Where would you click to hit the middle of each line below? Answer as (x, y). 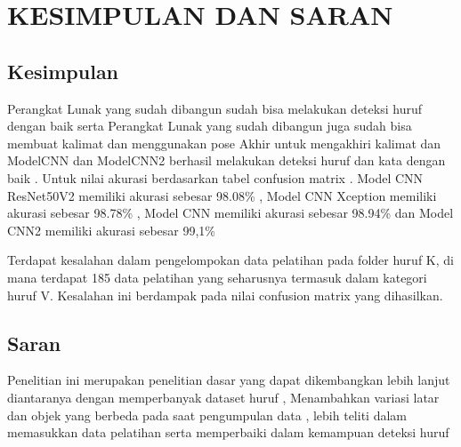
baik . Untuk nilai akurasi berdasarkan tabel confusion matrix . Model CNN (215, 177)
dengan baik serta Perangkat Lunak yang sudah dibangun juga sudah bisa (210, 126)
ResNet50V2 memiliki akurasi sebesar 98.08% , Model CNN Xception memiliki (222, 195)
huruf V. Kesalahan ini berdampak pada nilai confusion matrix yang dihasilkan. (225, 295)
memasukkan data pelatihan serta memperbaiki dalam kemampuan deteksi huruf (228, 432)
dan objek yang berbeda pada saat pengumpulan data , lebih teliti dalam (207, 415)
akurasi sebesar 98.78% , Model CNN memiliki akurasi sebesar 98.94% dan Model (230, 213)
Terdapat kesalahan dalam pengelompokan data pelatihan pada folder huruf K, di (230, 260)
